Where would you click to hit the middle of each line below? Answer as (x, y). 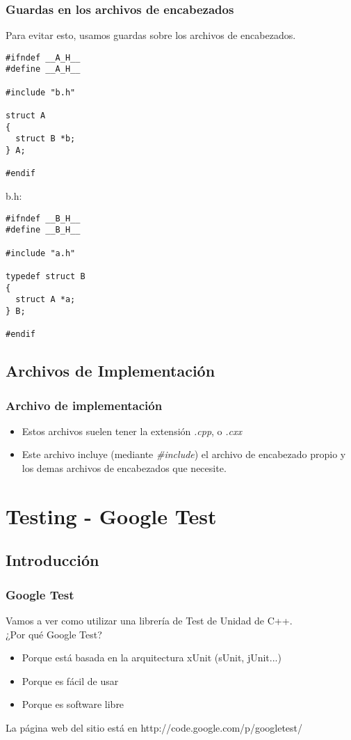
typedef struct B (46, 276)
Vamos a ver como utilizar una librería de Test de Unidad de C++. (149, 620)
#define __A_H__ (43, 69)
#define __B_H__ (43, 230)
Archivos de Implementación (111, 371)
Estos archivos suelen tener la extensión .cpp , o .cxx (132, 431)
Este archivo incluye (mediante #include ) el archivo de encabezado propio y (184, 454)
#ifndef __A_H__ (43, 57)
